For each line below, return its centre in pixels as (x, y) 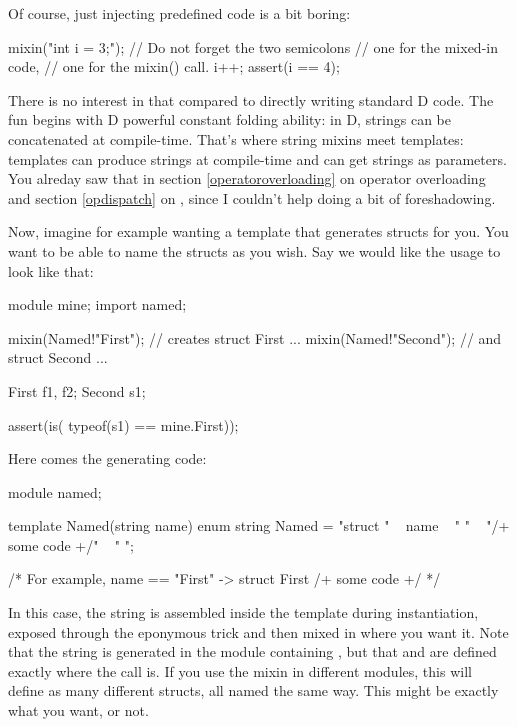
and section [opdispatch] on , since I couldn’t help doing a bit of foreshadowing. (252, 197)
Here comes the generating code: (107, 458)
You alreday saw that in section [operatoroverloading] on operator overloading (247, 178)
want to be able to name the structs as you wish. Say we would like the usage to (254, 250)
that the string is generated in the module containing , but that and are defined (252, 651)
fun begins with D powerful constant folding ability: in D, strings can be (230, 119)
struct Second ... (58, 357)
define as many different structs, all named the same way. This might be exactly (253, 690)
